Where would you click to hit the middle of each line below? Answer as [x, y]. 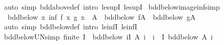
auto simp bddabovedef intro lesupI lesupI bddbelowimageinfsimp [112, 7]
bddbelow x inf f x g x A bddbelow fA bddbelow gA [101, 16]
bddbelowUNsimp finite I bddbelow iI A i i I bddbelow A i [108, 36]
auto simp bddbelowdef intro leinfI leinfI [70, 27]
